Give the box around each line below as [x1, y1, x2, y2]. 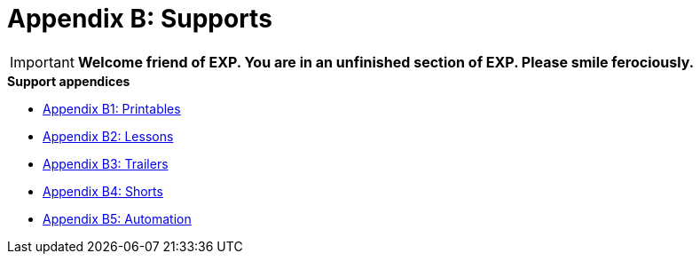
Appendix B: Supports [7, 4, 272, 34]
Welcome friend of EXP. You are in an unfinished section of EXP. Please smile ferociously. [77, 52, 695, 71]
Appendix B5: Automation [43, 210, 192, 226]
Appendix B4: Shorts [43, 183, 163, 199]
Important [10, 52, 75, 71]
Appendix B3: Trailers [43, 155, 169, 171]
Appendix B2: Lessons [43, 128, 174, 144]
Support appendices [7, 73, 130, 89]
